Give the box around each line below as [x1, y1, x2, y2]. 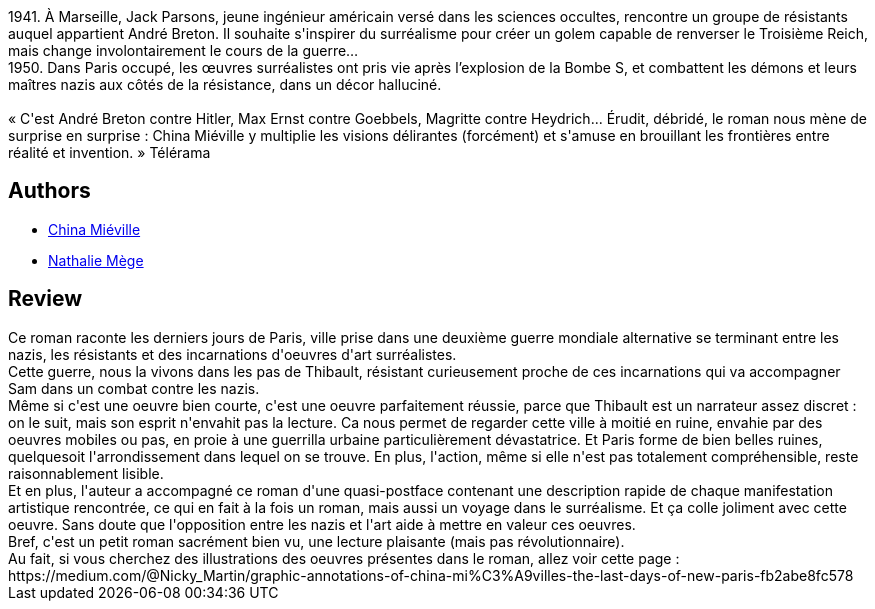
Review [8, 286, 83, 312]
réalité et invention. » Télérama [8, 144, 211, 161]
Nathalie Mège [48, 251, 144, 269]
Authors [8, 178, 91, 204]
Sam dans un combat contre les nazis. [8, 379, 260, 397]
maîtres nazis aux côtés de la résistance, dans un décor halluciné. [8, 76, 442, 93]
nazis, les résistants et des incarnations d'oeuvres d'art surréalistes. [8, 345, 457, 363]
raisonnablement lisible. [8, 464, 164, 482]
